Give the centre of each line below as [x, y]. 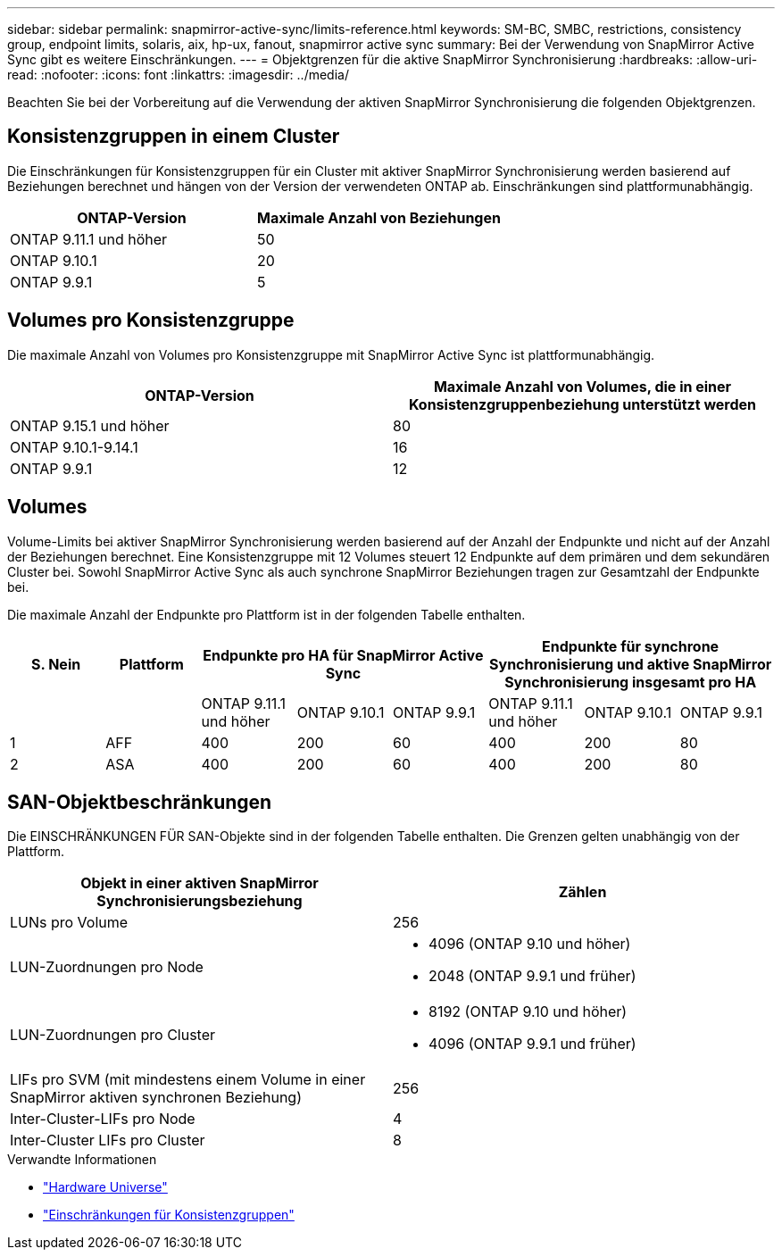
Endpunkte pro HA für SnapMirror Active [343, 655]
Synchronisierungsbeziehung [200, 901]
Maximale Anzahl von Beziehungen [379, 217]
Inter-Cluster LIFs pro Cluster [108, 1140]
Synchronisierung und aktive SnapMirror [631, 664]
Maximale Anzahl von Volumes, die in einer [582, 386]
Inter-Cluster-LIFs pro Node [103, 1119]
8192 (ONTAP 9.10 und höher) [528, 1012]
